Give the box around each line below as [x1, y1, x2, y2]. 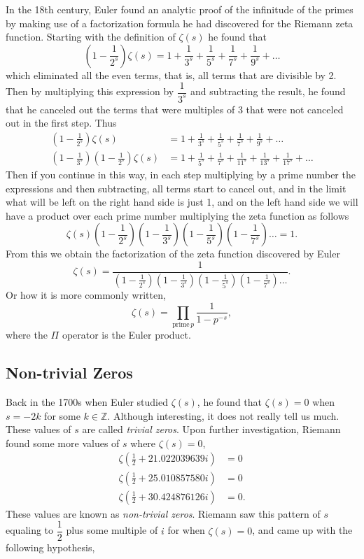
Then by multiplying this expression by [6, 84, 174, 99]
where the [6, 327, 48, 342]
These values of [6, 422, 71, 437]
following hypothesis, [6, 540, 95, 555]
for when [167, 523, 205, 537]
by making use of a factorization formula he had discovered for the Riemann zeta [6, 15, 353, 30]
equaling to [6, 523, 54, 537]
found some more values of [6, 435, 120, 450]
